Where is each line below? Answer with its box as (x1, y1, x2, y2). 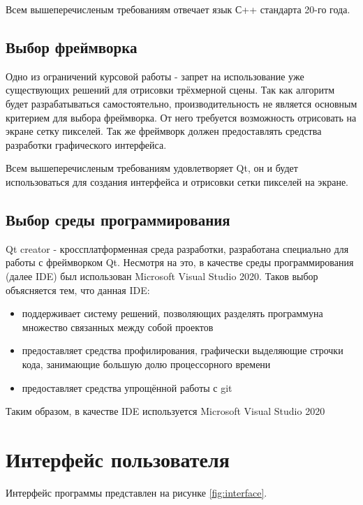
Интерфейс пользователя (6, 444, 230, 473)
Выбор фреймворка (6, 36, 138, 57)
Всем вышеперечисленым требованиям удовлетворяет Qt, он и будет (6, 161, 298, 175)
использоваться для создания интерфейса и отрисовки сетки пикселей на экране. (6, 174, 348, 189)
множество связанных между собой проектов (22, 319, 214, 334)
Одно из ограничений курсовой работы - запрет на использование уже (6, 68, 304, 83)
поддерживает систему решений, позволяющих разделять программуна (22, 306, 323, 321)
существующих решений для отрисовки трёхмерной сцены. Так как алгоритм (6, 82, 335, 97)
